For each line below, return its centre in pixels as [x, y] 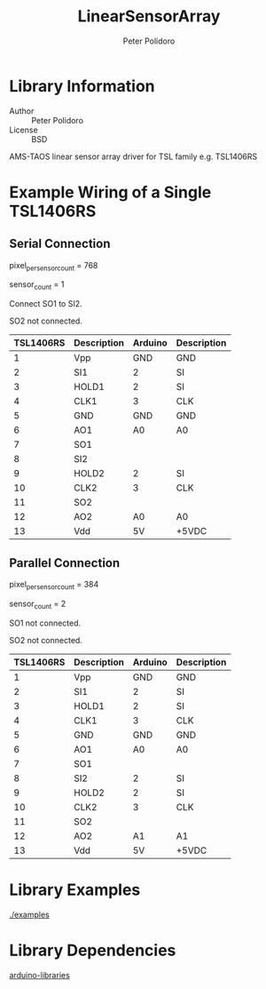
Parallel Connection [65, 563]
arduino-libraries [40, 975]
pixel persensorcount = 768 [54, 266]
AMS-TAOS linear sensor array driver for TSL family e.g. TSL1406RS [133, 156]
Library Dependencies [93, 950]
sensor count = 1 [37, 286]
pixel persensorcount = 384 [54, 586]
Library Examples [75, 889]
